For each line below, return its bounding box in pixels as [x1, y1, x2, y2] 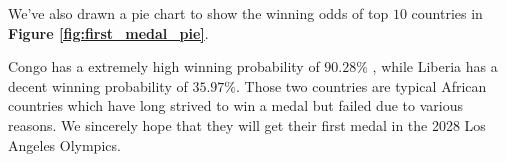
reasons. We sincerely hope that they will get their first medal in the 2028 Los [8, 114, 486, 135]
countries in [411, 3, 483, 23]
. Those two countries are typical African [236, 75, 487, 96]
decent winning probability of [8, 75, 188, 96]
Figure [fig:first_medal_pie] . [8, 22, 209, 43]
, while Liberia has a [372, 56, 498, 77]
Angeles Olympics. [8, 134, 121, 155]
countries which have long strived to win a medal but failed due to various [8, 95, 463, 116]
